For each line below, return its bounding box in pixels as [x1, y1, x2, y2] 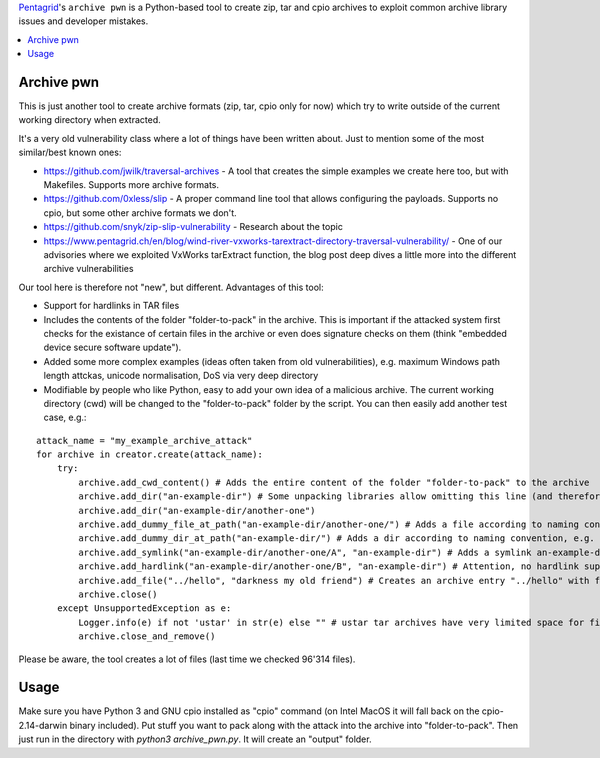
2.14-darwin [18, 719, 68, 731]
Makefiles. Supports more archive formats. [43, 179, 220, 191]
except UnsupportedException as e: [56, 603, 232, 614]
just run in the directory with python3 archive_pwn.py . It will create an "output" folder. [18, 733, 372, 745]
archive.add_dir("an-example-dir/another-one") [78, 505, 316, 516]
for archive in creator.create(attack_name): [36, 449, 264, 460]
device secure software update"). [43, 341, 182, 354]
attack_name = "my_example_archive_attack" [36, 435, 253, 446]
